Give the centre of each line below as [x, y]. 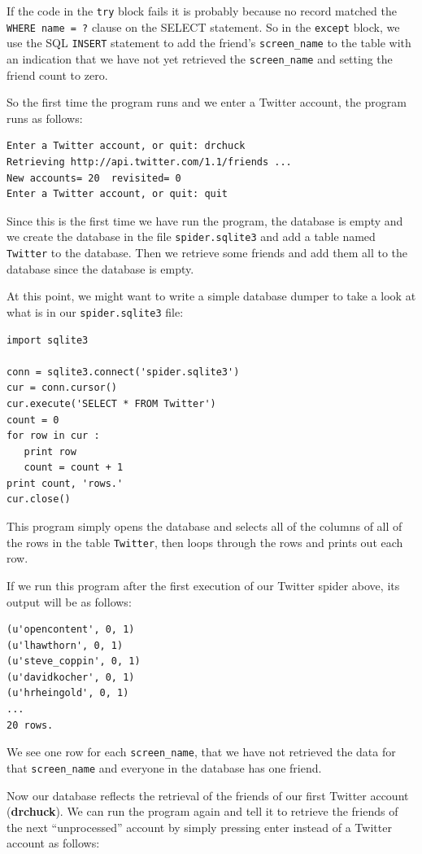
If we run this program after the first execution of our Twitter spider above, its [203, 585]
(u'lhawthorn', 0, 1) [65, 645]
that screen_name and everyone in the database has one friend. [164, 767]
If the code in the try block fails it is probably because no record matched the [202, 11]
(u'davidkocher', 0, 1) [71, 677]
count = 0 [33, 420]
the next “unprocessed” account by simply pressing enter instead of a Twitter [199, 827]
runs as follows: [45, 118]
